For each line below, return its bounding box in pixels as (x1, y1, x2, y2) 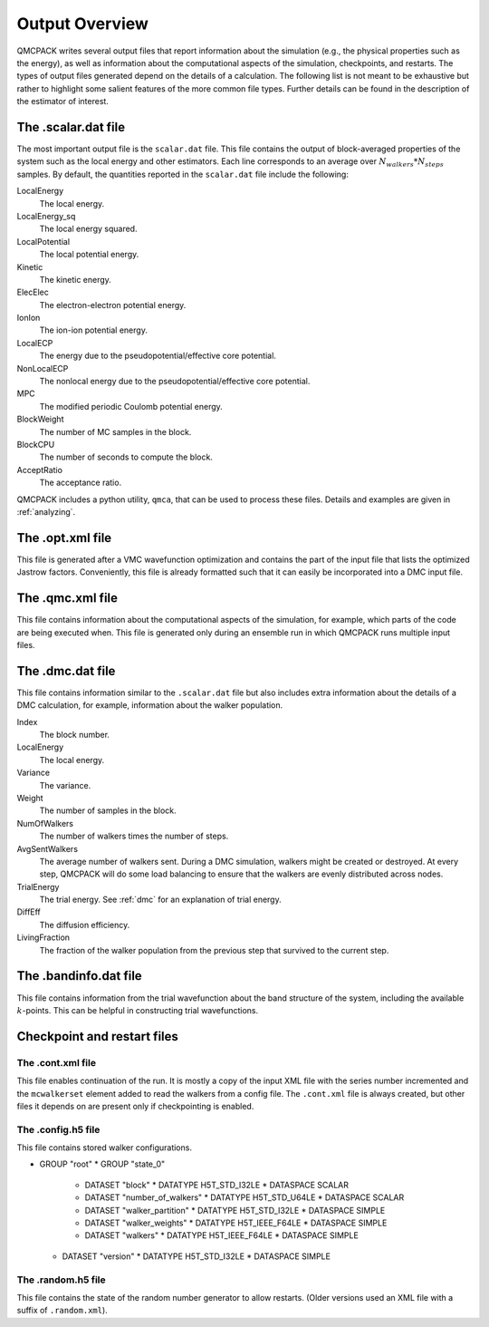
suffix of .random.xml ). (16, 1305, 108, 1316)
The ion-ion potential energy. (39, 324, 149, 335)
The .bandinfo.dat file (16, 968, 142, 983)
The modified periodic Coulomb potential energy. (39, 401, 224, 412)
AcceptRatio (16, 464, 63, 475)
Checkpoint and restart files (16, 1029, 178, 1044)
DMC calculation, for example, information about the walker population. (16, 700, 283, 711)
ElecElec (16, 286, 49, 298)
